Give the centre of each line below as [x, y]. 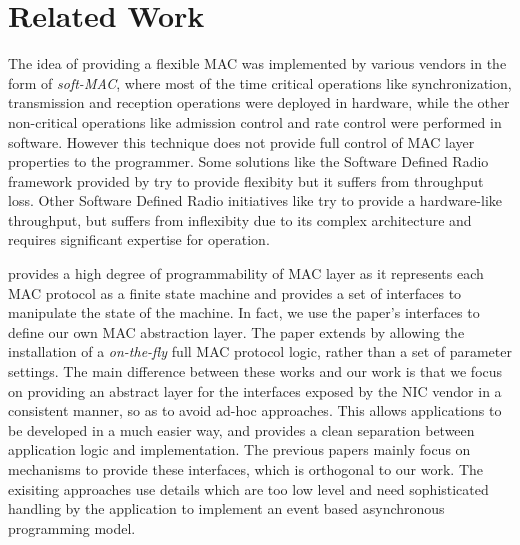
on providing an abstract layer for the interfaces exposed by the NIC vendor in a [255, 390]
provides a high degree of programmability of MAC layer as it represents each [246, 273]
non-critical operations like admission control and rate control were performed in [255, 121]
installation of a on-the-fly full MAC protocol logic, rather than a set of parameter [260, 351]
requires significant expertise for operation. [139, 239]
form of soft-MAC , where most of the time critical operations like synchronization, [260, 82]
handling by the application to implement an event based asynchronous [226, 508]
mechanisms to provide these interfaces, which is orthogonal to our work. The [245, 469]
